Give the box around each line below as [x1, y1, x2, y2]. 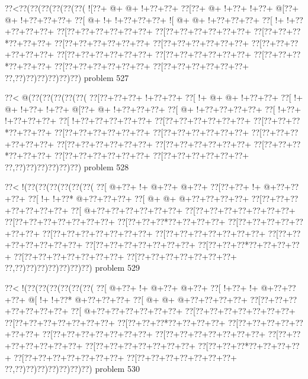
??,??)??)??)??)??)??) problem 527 [5, 71, 129, 83]
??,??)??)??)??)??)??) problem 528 [5, 160, 129, 173]
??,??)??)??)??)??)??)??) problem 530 [5, 362, 140, 375]
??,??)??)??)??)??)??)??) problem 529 [5, 261, 140, 274]
